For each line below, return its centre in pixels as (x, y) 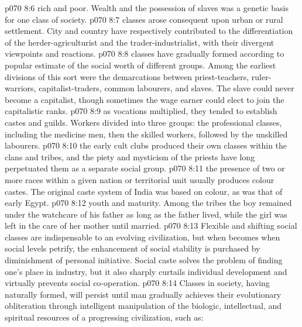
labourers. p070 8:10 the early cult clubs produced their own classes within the (146, 145)
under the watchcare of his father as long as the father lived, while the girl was (146, 214)
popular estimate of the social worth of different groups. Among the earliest (140, 65)
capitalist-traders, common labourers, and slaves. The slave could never (167, 88)
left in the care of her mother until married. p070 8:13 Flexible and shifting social (151, 226)
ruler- (261, 76)
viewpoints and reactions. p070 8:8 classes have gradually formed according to (145, 54)
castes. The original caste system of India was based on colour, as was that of (144, 191)
